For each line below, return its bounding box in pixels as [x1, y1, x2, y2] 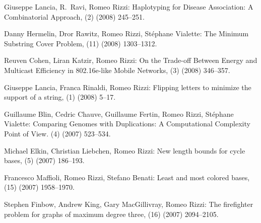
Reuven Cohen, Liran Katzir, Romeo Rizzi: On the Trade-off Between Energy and [4, 55, 257, 65]
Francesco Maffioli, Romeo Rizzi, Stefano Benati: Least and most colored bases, [4, 172, 250, 182]
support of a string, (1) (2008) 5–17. [4, 92, 116, 102]
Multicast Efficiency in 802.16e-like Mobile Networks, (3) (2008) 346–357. [4, 64, 230, 75]
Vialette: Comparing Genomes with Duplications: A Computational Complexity [4, 118, 250, 129]
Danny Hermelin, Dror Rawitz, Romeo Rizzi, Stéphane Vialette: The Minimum [4, 28, 249, 39]
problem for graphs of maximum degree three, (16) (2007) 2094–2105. [4, 208, 219, 219]
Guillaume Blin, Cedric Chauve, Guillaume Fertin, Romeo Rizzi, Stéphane [4, 108, 234, 119]
